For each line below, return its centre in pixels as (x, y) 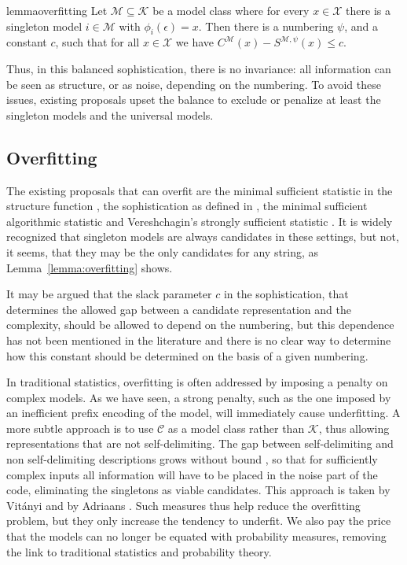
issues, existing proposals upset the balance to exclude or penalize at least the (194, 100)
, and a (361, 26)
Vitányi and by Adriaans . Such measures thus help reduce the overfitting (183, 505)
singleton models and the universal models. (110, 114)
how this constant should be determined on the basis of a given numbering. (187, 355)
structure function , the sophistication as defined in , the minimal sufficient (187, 206)
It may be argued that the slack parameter (109, 294)
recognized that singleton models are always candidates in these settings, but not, (203, 236)
